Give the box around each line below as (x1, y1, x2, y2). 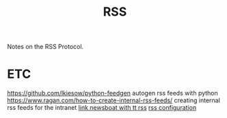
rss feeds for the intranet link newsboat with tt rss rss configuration (7, 104, 197, 112)
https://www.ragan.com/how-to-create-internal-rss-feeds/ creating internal (7, 96, 220, 104)
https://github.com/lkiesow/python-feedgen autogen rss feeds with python (7, 89, 219, 98)
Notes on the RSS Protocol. (7, 42, 84, 51)
